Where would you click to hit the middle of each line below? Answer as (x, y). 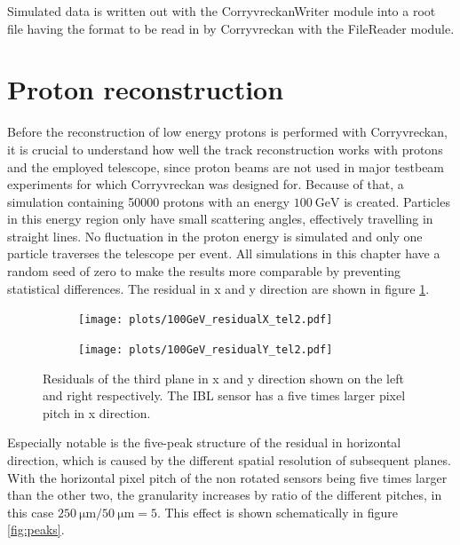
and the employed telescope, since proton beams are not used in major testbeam (226, 166)
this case (31, 512)
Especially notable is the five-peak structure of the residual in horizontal (204, 442)
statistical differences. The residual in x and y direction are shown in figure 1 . (218, 288)
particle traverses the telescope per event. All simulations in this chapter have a (224, 253)
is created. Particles (397, 201)
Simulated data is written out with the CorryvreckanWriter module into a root (222, 11)
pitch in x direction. (97, 412)
